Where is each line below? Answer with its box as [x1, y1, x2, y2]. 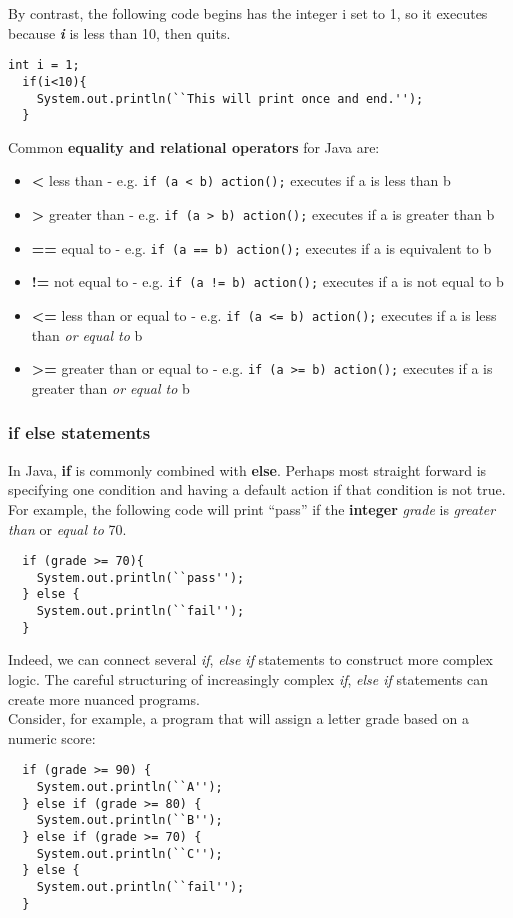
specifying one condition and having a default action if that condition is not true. [8, 479, 506, 500]
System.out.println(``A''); [36, 780, 223, 795]
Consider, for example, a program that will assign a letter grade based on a [8, 708, 469, 729]
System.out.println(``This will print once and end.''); [36, 91, 424, 106]
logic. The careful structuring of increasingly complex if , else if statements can [8, 669, 489, 689]
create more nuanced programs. [8, 688, 200, 709]
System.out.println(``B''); [36, 813, 223, 828]
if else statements [8, 420, 151, 445]
